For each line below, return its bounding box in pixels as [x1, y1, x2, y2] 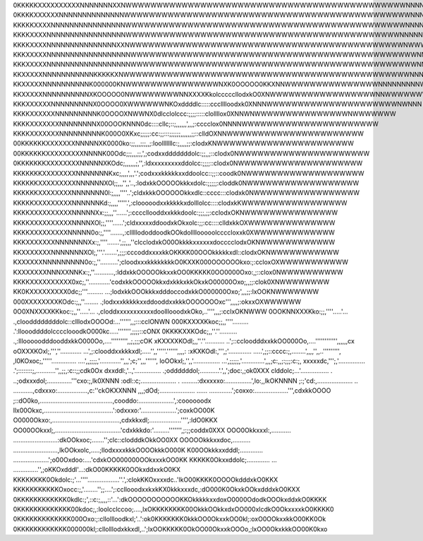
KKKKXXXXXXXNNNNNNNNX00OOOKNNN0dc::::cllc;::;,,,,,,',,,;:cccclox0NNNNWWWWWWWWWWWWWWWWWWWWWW [13, 119, 379, 128]
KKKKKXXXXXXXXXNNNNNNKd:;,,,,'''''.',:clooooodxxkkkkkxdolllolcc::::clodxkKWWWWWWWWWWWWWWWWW [13, 198, 348, 207]
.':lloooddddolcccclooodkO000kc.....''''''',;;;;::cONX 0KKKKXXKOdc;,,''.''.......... [13, 327, 238, 335]
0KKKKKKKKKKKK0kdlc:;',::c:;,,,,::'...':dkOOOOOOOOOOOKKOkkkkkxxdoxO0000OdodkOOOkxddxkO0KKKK [13, 495, 327, 504]
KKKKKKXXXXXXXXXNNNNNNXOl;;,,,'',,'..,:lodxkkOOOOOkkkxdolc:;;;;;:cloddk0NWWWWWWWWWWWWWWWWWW [13, 179, 360, 187]
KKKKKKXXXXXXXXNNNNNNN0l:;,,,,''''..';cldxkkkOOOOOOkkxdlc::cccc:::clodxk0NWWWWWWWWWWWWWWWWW [13, 189, 360, 197]
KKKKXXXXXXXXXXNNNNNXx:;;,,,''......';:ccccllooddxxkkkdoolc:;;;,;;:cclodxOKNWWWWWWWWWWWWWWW [13, 208, 338, 217]
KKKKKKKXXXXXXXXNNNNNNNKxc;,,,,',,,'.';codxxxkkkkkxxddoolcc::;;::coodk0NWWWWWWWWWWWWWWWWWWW [13, 169, 364, 177]
